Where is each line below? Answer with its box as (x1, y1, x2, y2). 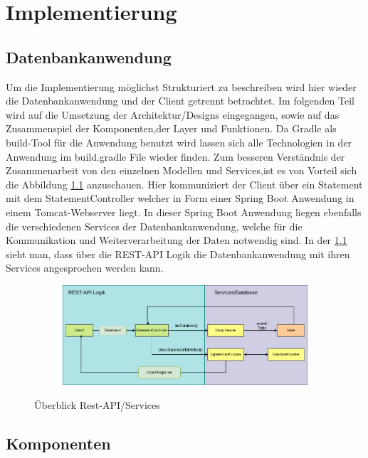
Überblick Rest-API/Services (34, 397, 160, 412)
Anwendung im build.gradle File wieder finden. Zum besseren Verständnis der (6, 149, 345, 164)
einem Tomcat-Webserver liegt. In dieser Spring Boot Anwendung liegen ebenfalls (6, 204, 362, 219)
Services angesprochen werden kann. (6, 260, 164, 275)
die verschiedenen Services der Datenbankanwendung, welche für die (6, 218, 303, 233)
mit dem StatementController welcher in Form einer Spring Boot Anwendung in (6, 191, 354, 206)
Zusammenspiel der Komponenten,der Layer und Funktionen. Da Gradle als (6, 121, 337, 136)
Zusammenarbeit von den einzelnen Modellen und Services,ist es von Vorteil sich (6, 163, 357, 178)
